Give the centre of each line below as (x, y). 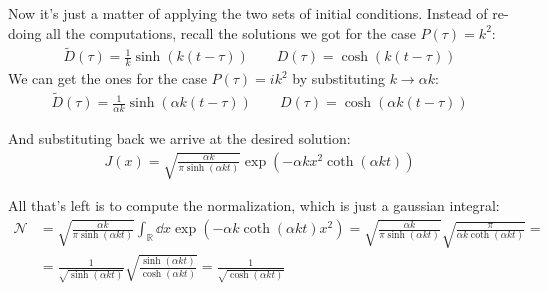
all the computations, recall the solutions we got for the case (231, 32)
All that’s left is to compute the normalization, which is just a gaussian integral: (254, 205)
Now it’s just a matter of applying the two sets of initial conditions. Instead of (248, 13)
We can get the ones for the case (107, 78)
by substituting (339, 78)
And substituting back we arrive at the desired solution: (179, 137)
